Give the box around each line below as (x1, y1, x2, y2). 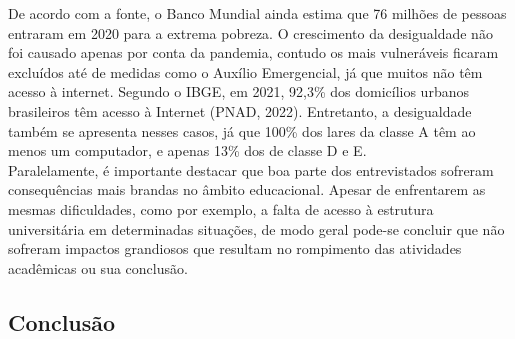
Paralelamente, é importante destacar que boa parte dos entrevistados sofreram (8, 159, 494, 180)
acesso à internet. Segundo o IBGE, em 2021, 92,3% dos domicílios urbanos (8, 81, 469, 102)
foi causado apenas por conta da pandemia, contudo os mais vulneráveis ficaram (8, 42, 499, 63)
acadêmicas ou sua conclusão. (8, 257, 188, 278)
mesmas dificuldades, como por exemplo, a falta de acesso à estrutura (8, 198, 434, 219)
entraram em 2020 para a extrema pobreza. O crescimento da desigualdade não (8, 22, 493, 43)
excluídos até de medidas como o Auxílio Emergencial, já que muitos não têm (8, 61, 483, 82)
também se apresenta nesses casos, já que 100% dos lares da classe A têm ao (8, 120, 476, 141)
